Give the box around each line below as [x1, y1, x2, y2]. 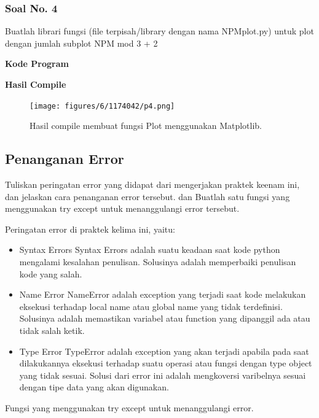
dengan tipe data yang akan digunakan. [19, 381, 169, 393]
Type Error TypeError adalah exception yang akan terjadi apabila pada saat [19, 344, 309, 357]
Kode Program [5, 57, 69, 70]
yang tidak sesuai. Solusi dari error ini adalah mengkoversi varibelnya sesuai [19, 368, 306, 381]
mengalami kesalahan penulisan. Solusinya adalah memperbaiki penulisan [19, 255, 296, 268]
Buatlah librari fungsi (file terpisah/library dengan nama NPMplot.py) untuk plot [5, 25, 314, 37]
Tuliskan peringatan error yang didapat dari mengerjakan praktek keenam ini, [5, 178, 300, 191]
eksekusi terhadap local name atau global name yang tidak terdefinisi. [19, 300, 283, 312]
